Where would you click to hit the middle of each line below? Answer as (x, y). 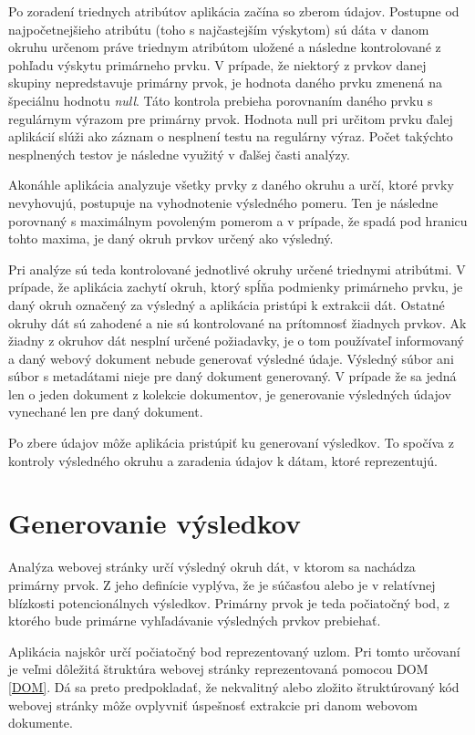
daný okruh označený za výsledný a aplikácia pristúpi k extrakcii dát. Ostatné (227, 304)
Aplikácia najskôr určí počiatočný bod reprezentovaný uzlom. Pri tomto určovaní (234, 651)
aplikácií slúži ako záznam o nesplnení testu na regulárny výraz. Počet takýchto (231, 136)
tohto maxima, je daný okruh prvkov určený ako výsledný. (171, 238)
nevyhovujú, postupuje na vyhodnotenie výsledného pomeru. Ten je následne (223, 202)
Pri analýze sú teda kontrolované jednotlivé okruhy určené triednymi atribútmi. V (237, 269)
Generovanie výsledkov (155, 523)
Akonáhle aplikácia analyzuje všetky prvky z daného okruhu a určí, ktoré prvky (231, 185)
